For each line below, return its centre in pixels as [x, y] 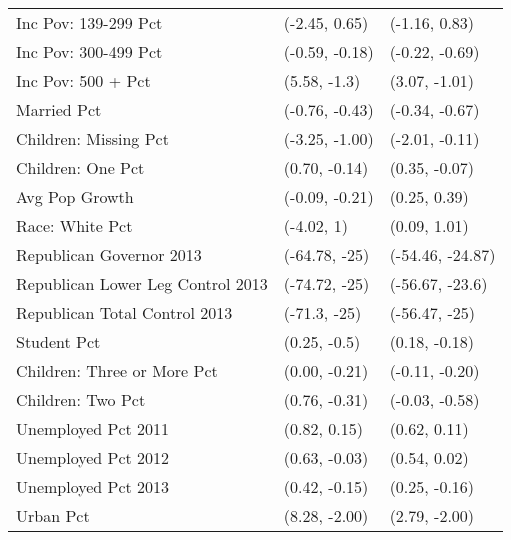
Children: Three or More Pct [117, 370]
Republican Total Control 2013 [124, 312]
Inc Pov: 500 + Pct [83, 80]
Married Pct [59, 109]
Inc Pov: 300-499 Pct [89, 51]
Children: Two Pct [81, 399]
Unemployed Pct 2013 [93, 486]
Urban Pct [53, 515]
